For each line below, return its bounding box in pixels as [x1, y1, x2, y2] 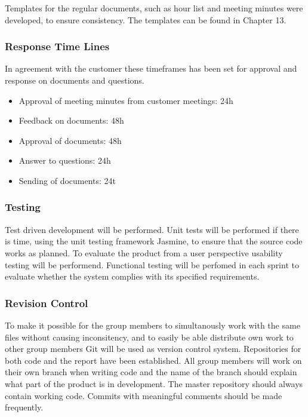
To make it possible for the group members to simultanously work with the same [5, 318, 300, 331]
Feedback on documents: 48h [19, 114, 124, 127]
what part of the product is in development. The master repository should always [5, 377, 303, 390]
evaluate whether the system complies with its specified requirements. [5, 270, 260, 283]
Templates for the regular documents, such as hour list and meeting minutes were [5, 2, 303, 14]
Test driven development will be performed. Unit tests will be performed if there [5, 223, 299, 235]
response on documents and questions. [5, 74, 144, 86]
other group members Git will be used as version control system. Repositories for [5, 342, 301, 355]
